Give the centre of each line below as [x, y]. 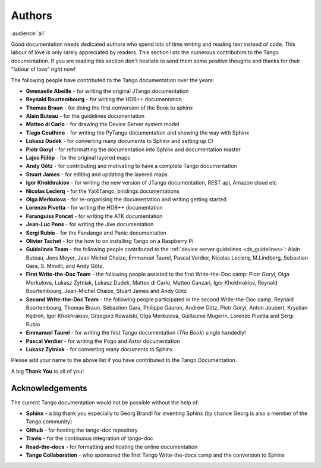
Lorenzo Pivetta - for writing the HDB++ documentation [95, 208]
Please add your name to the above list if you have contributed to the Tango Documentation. [124, 360]
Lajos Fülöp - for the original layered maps [78, 158]
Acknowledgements [49, 388]
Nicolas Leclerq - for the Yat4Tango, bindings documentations [103, 191]
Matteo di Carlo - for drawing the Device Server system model [103, 124]
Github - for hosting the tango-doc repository [82, 430]
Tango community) [49, 422]
